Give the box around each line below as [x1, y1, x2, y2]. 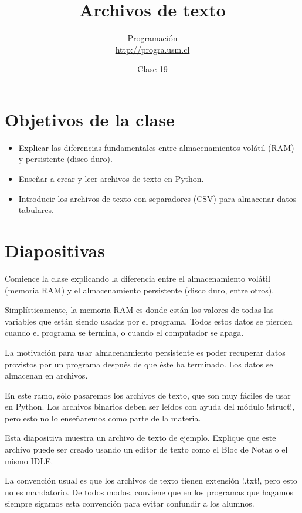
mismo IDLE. [5, 454, 53, 467]
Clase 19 [137, 63, 168, 75]
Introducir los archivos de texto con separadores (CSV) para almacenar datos [18, 192, 297, 204]
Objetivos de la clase [5, 107, 175, 131]
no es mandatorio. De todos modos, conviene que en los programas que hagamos [5, 485, 293, 498]
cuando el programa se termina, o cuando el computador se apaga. [5, 326, 244, 339]
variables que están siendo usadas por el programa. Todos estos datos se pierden [5, 315, 293, 327]
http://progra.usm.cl [115, 43, 190, 55]
